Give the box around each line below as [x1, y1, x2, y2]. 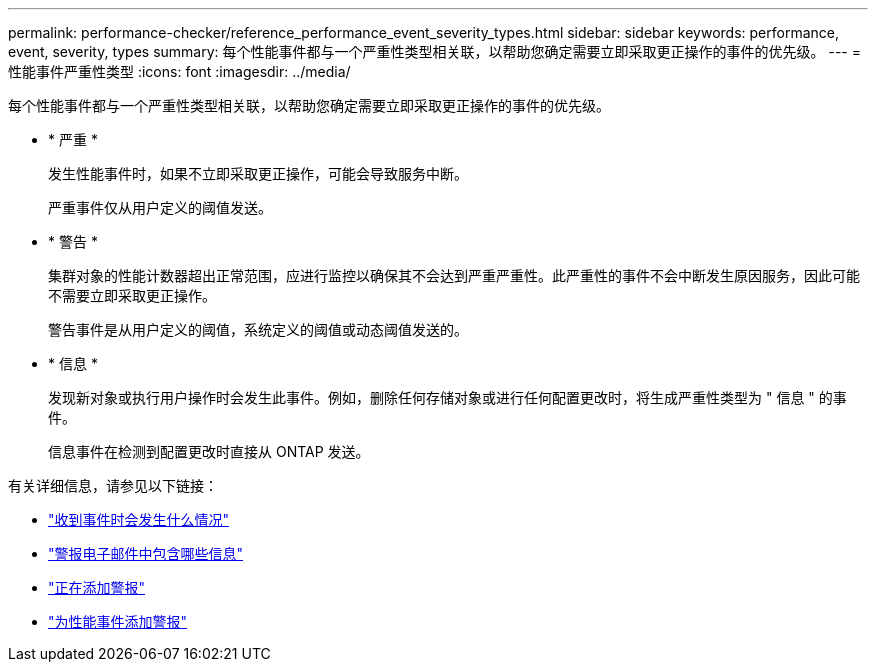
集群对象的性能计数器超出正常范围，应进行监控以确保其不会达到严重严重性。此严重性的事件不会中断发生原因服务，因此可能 [48, 267, 860, 284]
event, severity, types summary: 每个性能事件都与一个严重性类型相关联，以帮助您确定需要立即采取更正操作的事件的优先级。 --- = [8, 43, 861, 60]
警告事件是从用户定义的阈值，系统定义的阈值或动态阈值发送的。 [48, 321, 468, 338]
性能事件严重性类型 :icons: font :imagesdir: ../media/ [8, 63, 351, 80]
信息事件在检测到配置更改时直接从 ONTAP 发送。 [48, 443, 370, 460]
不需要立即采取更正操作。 [48, 287, 216, 304]
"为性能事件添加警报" [48, 613, 188, 630]
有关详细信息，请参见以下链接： [8, 477, 218, 494]
